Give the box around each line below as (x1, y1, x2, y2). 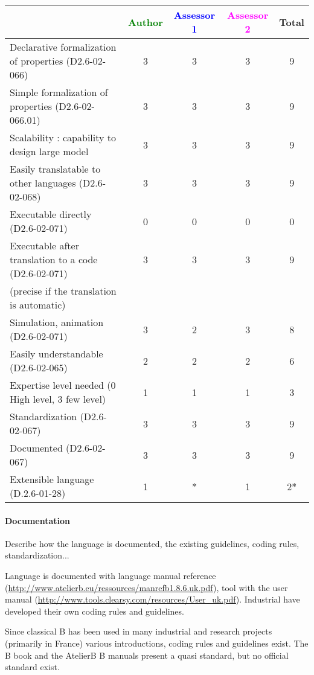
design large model (10, 144, 89, 158)
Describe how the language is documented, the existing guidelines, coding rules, (5, 537, 300, 549)
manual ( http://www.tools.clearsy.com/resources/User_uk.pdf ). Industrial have (5, 593, 300, 606)
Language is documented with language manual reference (5, 569, 216, 581)
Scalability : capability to (10, 130, 117, 144)
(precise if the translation (10, 284, 117, 298)
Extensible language (10, 472, 94, 486)
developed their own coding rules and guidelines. (5, 604, 184, 617)
